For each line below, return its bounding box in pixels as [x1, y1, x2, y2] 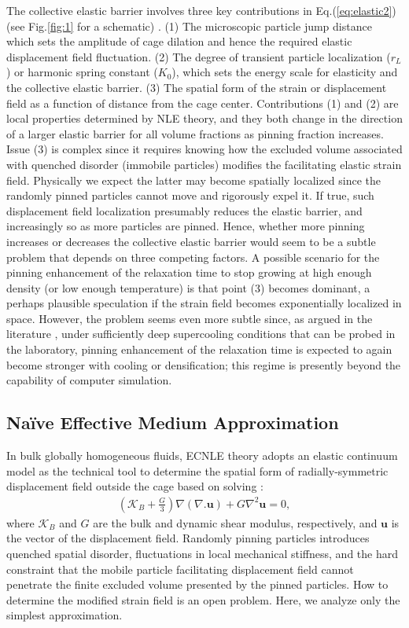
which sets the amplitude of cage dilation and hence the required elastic [6, 33, 352, 50]
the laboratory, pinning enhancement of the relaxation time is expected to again [6, 341, 392, 358]
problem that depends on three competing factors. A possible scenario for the [6, 248, 380, 265]
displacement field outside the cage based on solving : [6, 478, 263, 494]
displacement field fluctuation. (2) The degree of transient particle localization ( [6, 48, 391, 64]
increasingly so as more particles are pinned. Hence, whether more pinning [6, 218, 365, 234]
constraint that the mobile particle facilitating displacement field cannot [6, 560, 354, 577]
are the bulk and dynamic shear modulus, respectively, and [93, 514, 378, 531]
